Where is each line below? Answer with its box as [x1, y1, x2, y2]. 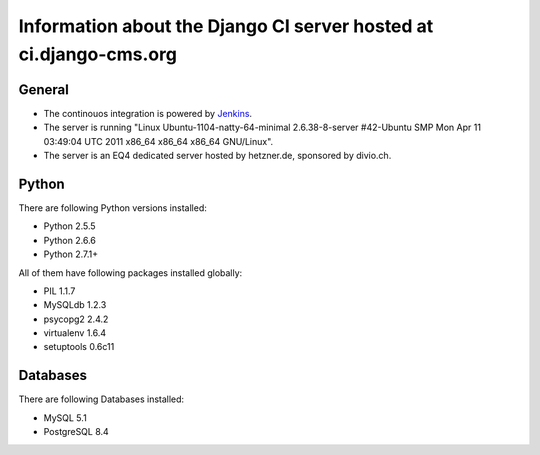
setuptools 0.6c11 [43, 341, 115, 353]
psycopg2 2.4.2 [43, 313, 109, 325]
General [18, 81, 70, 98]
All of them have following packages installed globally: [18, 266, 243, 279]
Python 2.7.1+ [43, 248, 99, 260]
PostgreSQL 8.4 [43, 426, 109, 438]
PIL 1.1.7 [43, 285, 76, 297]
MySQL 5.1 [43, 411, 87, 424]
